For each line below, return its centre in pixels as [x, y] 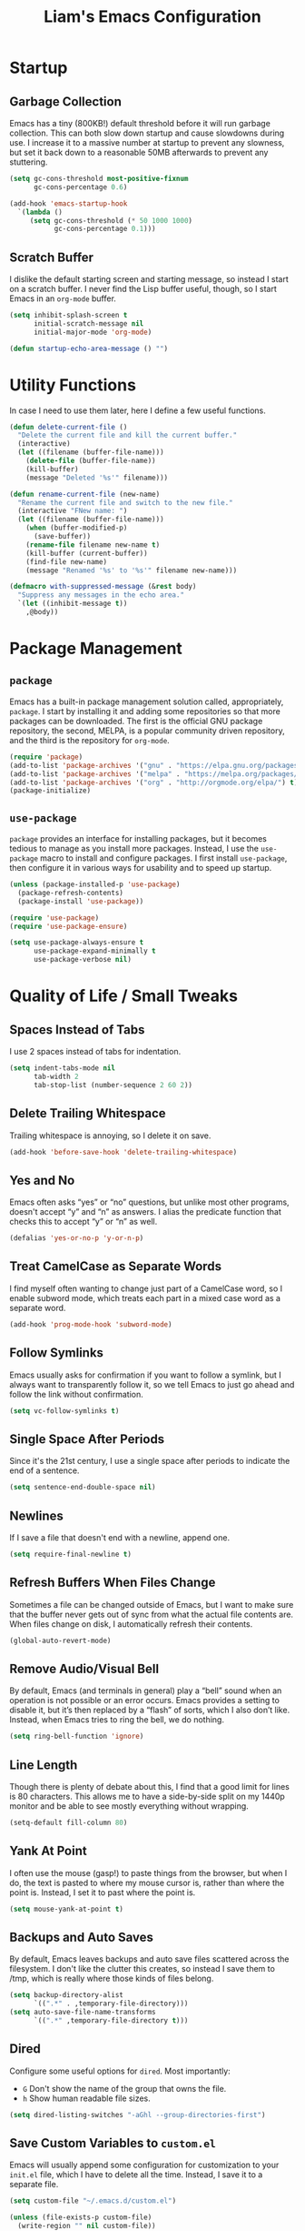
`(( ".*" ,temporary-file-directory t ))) [111, 2021]
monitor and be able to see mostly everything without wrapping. [129, 1806]
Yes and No [42, 1180]
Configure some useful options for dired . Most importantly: [120, 2071]
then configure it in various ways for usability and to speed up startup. [141, 868]
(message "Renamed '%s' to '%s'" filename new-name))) [132, 570]
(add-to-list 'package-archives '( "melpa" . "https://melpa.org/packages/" [156, 774]
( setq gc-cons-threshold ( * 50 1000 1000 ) [111, 220]
